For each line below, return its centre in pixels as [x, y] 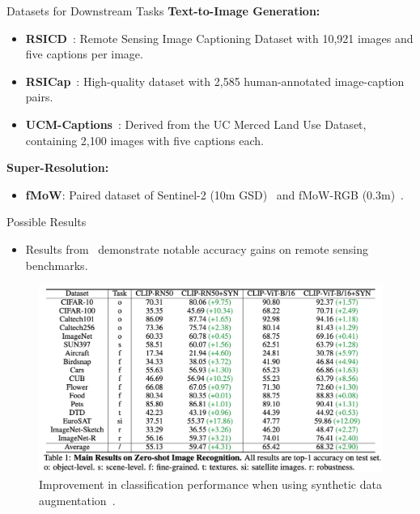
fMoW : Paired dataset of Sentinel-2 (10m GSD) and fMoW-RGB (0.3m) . [214, 194]
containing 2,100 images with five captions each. [144, 140]
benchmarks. [57, 265]
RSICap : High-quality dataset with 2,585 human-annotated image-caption [215, 81]
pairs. [39, 97]
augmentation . [77, 500]
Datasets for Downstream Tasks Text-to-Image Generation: [163, 11]
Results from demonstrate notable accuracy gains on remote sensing [197, 248]
